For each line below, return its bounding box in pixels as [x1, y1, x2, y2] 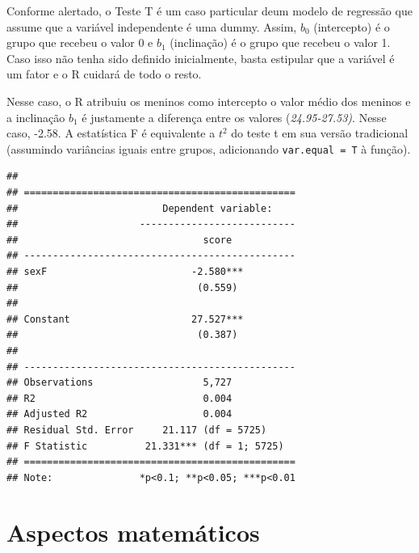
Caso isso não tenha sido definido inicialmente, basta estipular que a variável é [6, 49, 395, 66]
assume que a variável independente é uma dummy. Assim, [6, 18, 297, 35]
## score [6, 234, 233, 246]
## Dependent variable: [6, 202, 273, 214]
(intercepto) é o [313, 18, 390, 35]
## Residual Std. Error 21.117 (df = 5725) [6, 424, 267, 436]
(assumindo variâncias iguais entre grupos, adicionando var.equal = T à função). [6, 140, 411, 157]
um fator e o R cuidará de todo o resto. [6, 65, 202, 82]
